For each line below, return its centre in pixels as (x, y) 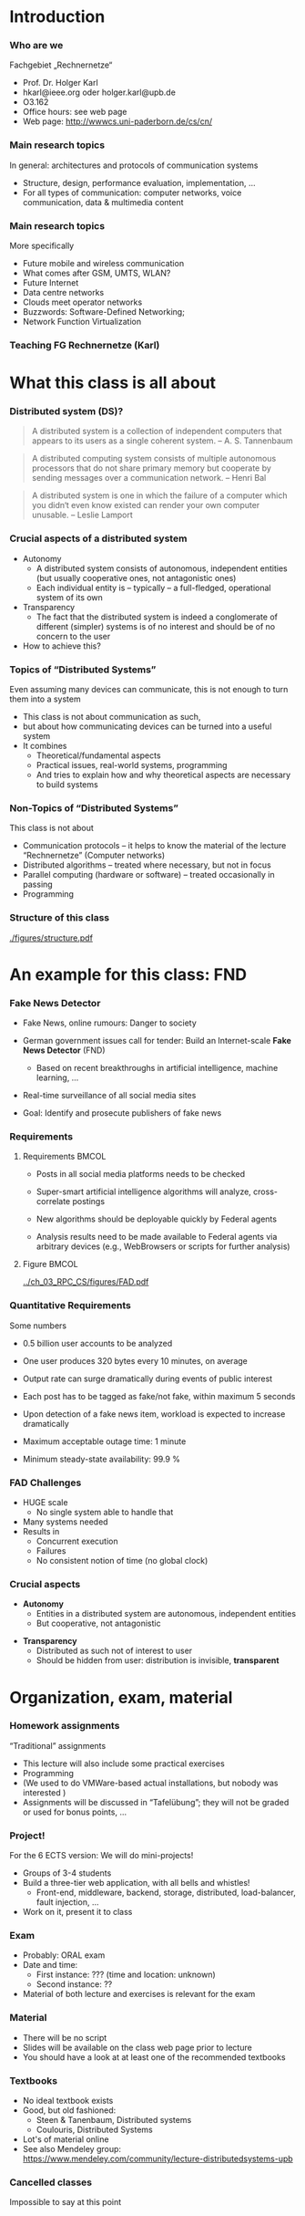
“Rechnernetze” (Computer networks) (94, 856)
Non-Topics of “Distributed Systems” (94, 808)
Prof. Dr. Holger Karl (60, 83)
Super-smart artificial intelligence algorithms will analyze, (144, 1191)
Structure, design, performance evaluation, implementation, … (139, 182)
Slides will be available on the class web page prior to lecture (137, 2047)
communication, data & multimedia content (103, 202)
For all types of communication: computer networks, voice (132, 192)
